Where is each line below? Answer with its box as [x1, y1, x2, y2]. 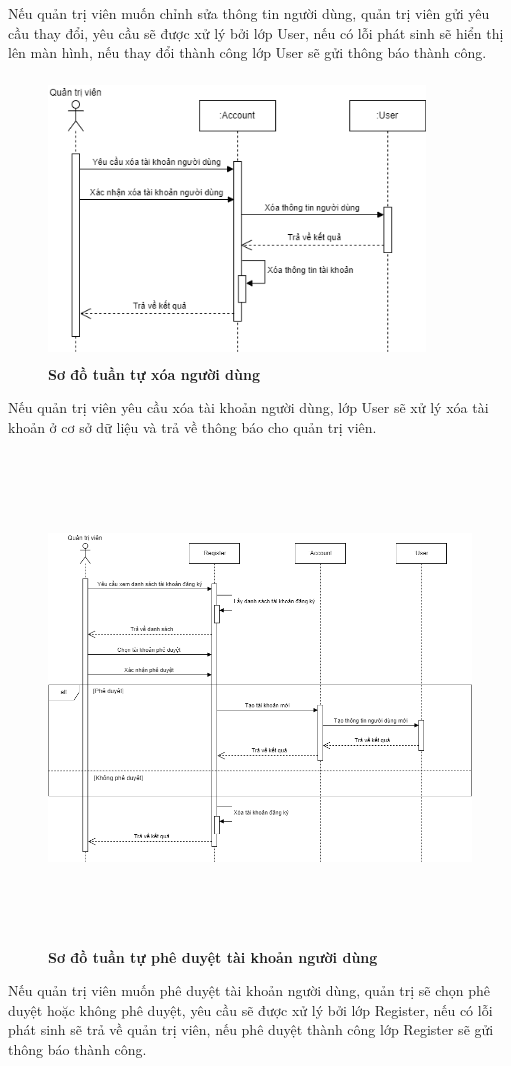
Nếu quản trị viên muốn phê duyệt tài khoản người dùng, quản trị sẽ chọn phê [8, 980, 491, 1001]
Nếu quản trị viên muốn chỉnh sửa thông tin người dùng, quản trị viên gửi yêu [8, 3, 490, 23]
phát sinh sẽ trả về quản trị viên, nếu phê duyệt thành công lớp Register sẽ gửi [8, 1019, 494, 1040]
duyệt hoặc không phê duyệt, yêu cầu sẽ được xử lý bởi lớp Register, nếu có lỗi [8, 999, 493, 1020]
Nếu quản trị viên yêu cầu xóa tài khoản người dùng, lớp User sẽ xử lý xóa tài [8, 397, 489, 418]
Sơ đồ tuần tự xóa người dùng [48, 363, 260, 384]
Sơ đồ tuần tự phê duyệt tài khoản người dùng [48, 946, 378, 967]
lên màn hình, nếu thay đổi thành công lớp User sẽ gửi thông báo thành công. [8, 42, 487, 63]
